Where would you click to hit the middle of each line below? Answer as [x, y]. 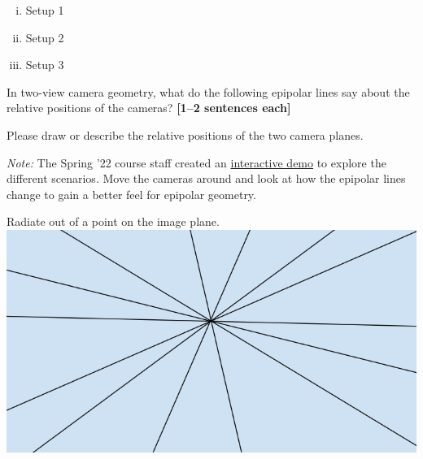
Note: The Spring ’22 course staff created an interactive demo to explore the [196, 162]
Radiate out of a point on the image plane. [113, 221]
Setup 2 [45, 37]
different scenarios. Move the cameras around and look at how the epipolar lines [206, 178]
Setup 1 [45, 10]
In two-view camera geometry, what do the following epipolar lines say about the [208, 91]
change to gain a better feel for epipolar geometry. [131, 194]
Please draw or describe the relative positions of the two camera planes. [185, 134]
